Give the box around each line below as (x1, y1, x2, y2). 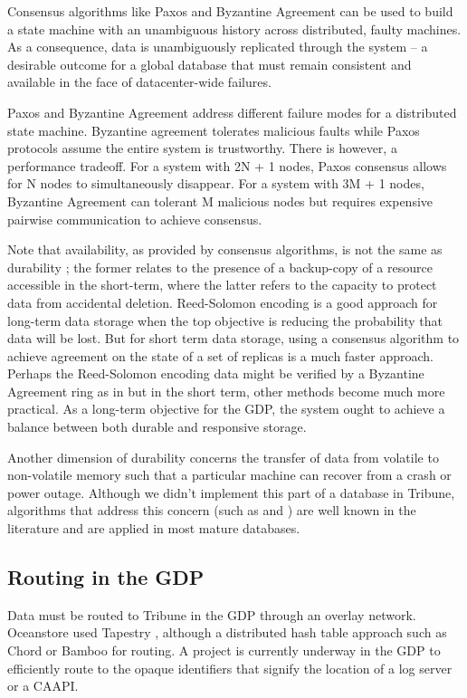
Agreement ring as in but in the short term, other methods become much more (7, 381, 445, 400)
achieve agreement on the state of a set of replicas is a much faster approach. (7, 346, 434, 365)
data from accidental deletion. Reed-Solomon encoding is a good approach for (7, 292, 438, 311)
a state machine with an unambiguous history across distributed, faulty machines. (7, 19, 462, 38)
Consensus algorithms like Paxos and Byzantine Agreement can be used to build (7, 2, 453, 20)
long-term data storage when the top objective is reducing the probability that (7, 311, 443, 330)
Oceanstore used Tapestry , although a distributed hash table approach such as (7, 623, 447, 642)
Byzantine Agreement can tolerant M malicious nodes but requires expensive (7, 191, 434, 210)
